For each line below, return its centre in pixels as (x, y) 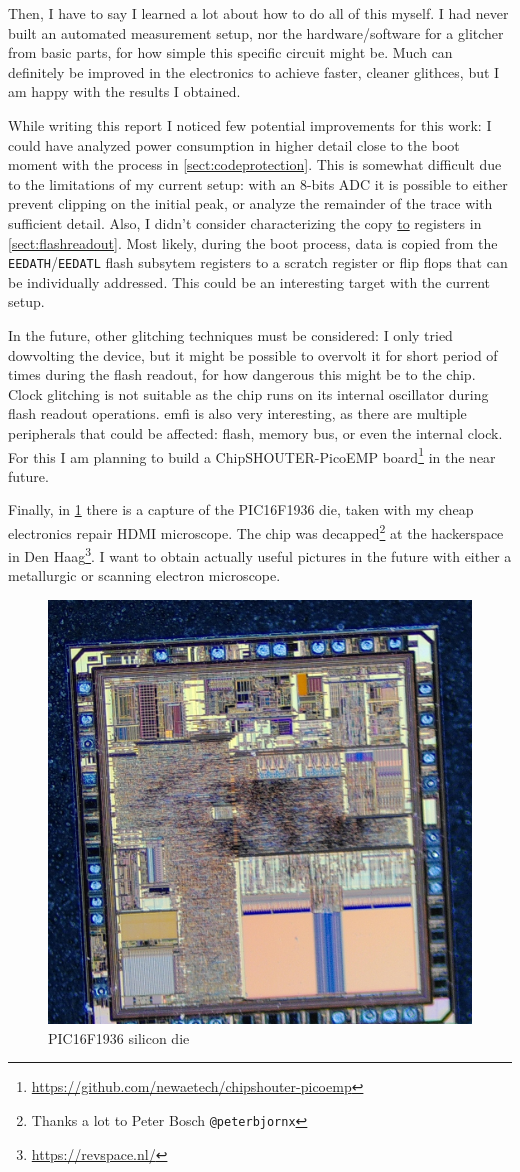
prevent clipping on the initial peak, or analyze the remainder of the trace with (250, 203)
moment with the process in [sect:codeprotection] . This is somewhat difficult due (255, 164)
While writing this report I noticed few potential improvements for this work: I (250, 124)
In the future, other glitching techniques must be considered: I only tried (230, 334)
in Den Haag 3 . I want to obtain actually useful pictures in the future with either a (260, 554)
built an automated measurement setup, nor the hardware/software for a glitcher (256, 32)
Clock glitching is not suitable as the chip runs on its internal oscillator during (248, 393)
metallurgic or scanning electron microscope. (144, 575)
